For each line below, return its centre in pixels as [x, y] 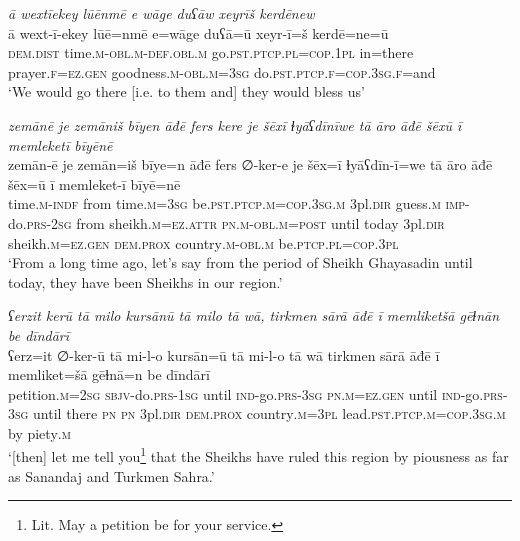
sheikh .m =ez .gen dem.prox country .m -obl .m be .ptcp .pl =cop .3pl [203, 242]
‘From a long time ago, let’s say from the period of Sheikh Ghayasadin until [240, 262]
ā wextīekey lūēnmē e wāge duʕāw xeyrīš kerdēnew [161, 13]
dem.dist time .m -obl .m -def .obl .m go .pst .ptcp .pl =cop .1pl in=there [211, 52]
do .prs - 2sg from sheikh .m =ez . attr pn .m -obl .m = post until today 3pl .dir [226, 222]
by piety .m [39, 432]
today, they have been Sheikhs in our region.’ [145, 281]
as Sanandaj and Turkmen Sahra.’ [111, 475]
